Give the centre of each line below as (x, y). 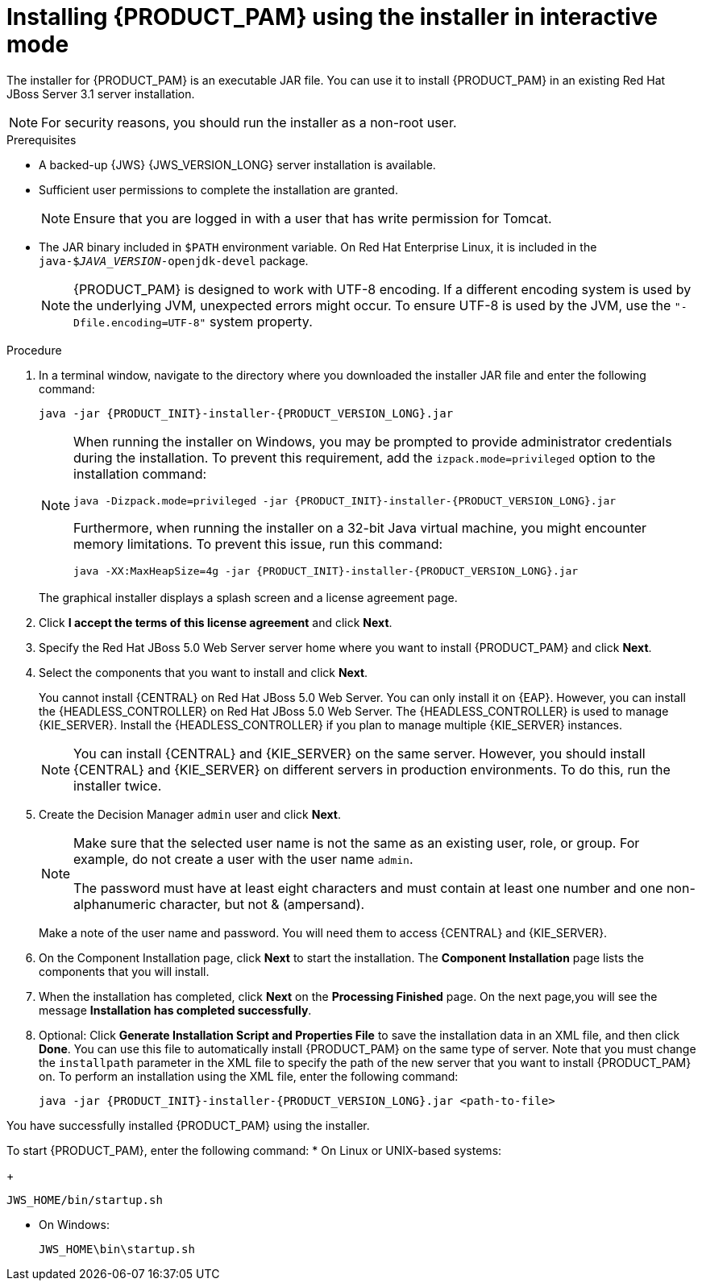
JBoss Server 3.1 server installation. (101, 93)
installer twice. (118, 785)
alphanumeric (115, 904)
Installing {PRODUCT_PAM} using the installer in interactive (332, 17)
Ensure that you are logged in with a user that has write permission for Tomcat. (313, 218)
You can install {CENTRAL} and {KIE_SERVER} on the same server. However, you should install (359, 753)
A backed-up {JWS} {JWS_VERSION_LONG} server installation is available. (237, 164)
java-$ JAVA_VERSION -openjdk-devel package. (174, 260)
